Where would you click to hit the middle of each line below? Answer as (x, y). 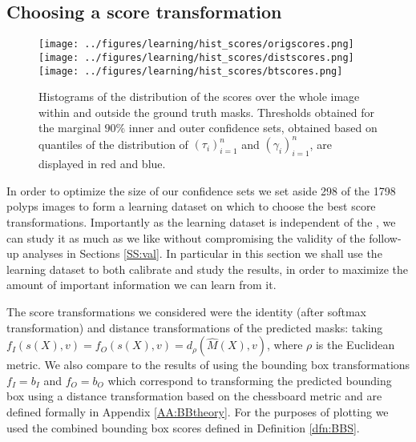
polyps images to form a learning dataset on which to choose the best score (191, 206)
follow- (385, 237)
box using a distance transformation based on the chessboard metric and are (194, 396)
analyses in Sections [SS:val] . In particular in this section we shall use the (202, 253)
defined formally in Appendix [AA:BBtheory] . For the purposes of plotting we (198, 411)
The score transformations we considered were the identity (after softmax (186, 311)
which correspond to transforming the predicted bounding (250, 380)
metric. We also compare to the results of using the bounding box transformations (208, 365)
